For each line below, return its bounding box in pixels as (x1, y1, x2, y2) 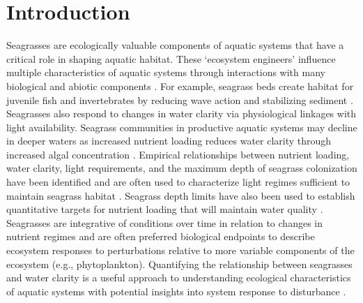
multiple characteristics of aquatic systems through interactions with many (6, 65, 325, 80)
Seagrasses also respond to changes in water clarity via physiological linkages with (6, 106, 357, 121)
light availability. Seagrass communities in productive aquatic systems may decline (6, 119, 357, 134)
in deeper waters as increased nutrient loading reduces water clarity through (6, 133, 332, 148)
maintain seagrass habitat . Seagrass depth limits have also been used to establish (6, 188, 355, 202)
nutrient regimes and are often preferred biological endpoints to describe (6, 229, 315, 244)
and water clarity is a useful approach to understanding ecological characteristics (6, 270, 351, 285)
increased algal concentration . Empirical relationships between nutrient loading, (6, 147, 350, 161)
